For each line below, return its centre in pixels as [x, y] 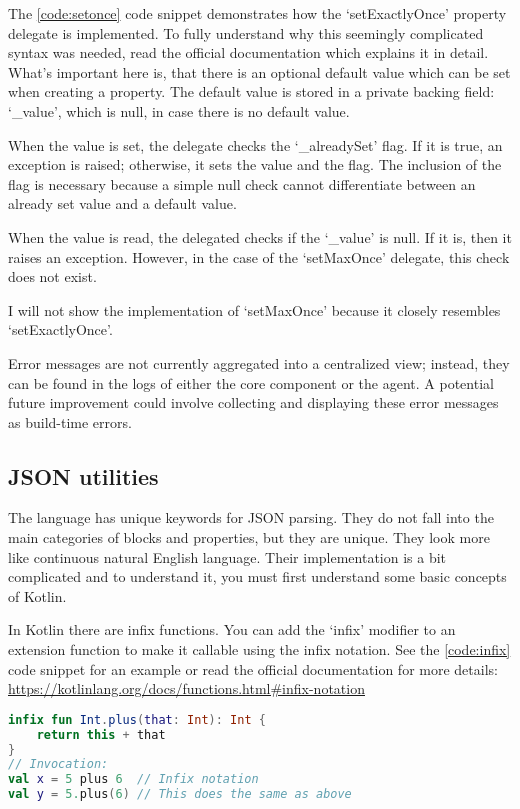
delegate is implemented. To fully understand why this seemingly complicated [246, 32]
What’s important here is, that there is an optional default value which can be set [259, 71]
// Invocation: [58, 764]
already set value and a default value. [122, 203]
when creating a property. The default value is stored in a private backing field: [251, 91]
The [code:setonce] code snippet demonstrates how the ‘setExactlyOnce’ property [257, 13]
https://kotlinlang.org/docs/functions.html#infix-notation [186, 688]
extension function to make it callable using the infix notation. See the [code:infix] [259, 649]
